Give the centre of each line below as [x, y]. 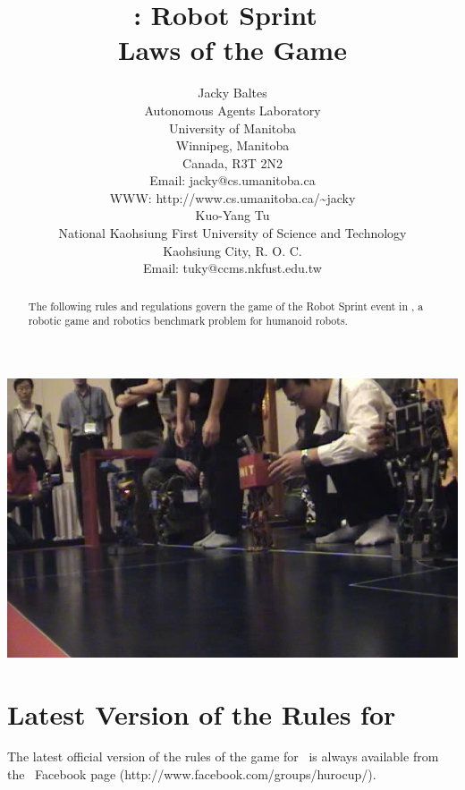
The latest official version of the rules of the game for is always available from [223, 756]
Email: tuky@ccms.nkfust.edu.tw [232, 268]
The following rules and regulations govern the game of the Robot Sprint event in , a [226, 306]
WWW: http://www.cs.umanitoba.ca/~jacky [232, 197]
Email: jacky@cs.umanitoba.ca [232, 180]
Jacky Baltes [232, 93]
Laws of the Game [232, 50]
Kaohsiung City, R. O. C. [232, 250]
